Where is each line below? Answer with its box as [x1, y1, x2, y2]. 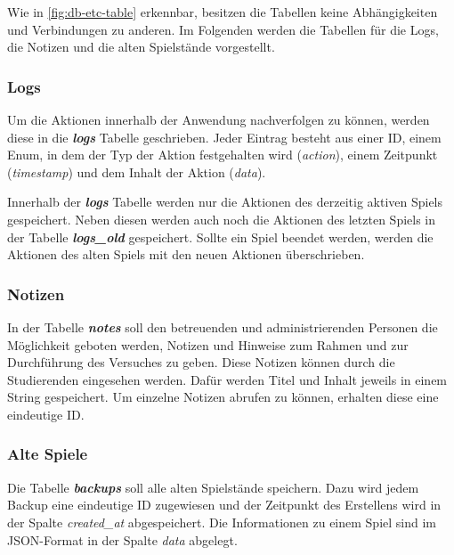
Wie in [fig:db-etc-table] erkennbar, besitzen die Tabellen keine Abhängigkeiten [7, 3, 438, 20]
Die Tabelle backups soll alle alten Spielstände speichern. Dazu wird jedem [7, 477, 419, 496]
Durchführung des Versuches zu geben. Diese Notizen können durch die [7, 353, 395, 371]
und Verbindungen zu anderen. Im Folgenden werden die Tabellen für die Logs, [7, 20, 439, 38]
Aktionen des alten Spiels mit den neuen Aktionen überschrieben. [7, 245, 365, 264]
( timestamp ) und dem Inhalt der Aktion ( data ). [7, 162, 266, 181]
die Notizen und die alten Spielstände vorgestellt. [7, 37, 275, 56]
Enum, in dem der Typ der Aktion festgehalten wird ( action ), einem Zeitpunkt [7, 145, 438, 164]
